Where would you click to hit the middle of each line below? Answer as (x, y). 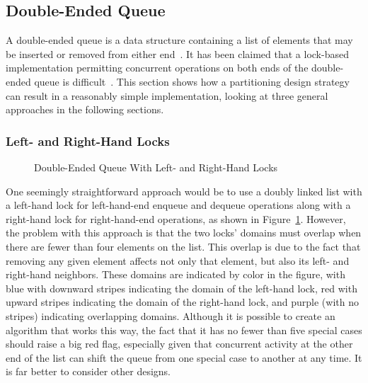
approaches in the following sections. (85, 109)
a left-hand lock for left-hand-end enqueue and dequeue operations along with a (178, 205)
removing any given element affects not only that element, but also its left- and (178, 260)
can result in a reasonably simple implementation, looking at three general (167, 95)
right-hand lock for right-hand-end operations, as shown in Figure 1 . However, (176, 218)
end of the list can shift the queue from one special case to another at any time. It (184, 357)
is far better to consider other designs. (88, 371)
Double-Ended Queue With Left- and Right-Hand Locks (156, 167)
